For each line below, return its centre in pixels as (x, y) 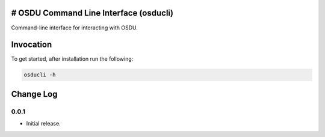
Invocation (32, 45)
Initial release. (43, 124)
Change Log (34, 94)
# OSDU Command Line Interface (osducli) (92, 13)
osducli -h (40, 75)
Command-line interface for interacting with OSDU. (75, 28)
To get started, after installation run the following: (72, 59)
